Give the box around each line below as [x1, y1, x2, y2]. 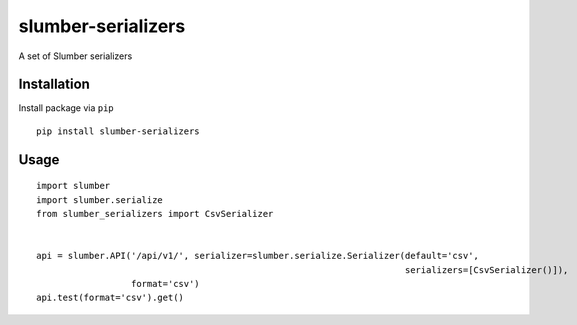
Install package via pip [18, 102, 114, 114]
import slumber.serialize [36, 194, 164, 205]
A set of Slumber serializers [18, 50, 133, 62]
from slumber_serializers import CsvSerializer [36, 208, 274, 220]
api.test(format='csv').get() [36, 292, 185, 304]
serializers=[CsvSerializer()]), [405, 264, 569, 275]
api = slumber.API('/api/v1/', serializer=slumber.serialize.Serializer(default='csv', [36, 250, 480, 262]
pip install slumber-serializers [36, 125, 200, 137]
